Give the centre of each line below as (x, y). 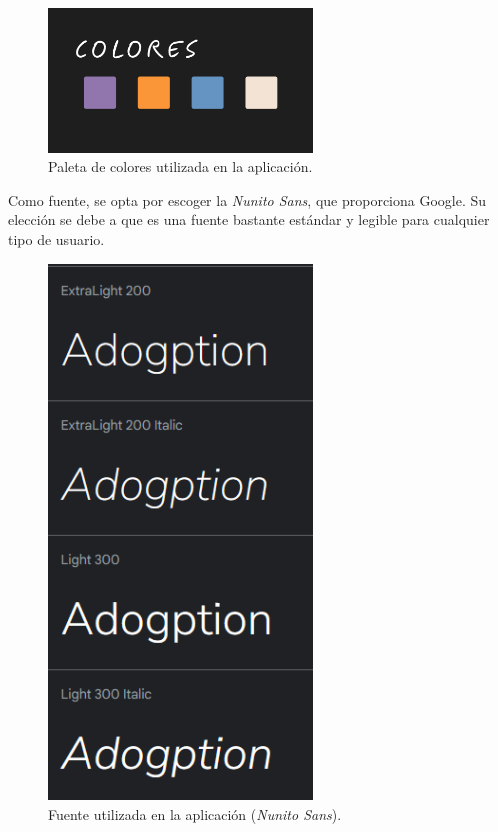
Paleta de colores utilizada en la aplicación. (180, 166)
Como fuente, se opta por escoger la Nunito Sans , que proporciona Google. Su (247, 199)
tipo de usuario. (56, 239)
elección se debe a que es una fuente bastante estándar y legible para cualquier (249, 219)
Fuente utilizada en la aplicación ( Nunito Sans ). (195, 813)
